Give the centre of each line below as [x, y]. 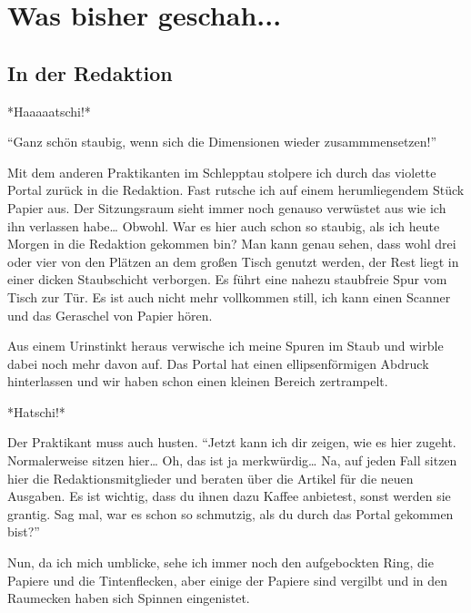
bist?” [24, 531]
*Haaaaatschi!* [49, 111]
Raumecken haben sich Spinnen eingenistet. [129, 598]
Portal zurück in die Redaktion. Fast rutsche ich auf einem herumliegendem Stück [236, 190]
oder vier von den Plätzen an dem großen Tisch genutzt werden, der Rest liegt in [233, 261]
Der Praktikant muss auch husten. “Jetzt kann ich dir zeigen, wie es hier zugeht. [232, 442]
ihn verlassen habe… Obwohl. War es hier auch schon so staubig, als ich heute [224, 225]
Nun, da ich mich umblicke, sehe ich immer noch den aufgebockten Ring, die [220, 562]
